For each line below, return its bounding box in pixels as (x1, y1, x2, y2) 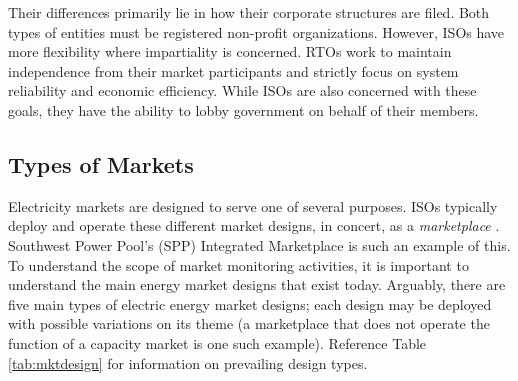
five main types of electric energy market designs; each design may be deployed (8, 293, 492, 314)
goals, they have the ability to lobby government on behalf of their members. (8, 99, 479, 120)
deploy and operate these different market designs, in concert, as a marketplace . (8, 215, 500, 236)
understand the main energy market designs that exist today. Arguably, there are (8, 274, 506, 295)
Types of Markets (8, 148, 194, 179)
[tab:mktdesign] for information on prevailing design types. (8, 352, 368, 373)
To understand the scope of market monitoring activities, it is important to (8, 254, 469, 275)
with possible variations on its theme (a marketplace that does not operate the (8, 313, 490, 334)
